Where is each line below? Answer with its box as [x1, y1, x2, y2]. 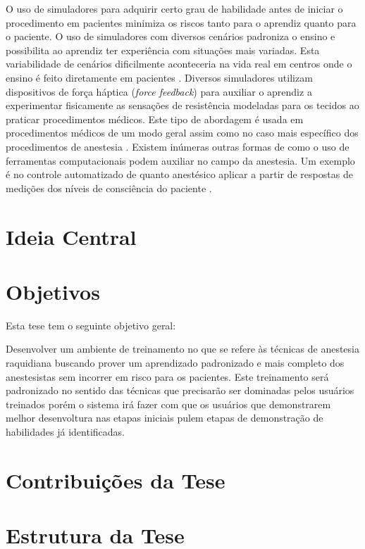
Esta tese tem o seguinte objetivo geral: [6, 317, 176, 332]
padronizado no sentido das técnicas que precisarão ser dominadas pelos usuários [6, 383, 354, 398]
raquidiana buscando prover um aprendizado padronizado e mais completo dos [6, 355, 345, 370]
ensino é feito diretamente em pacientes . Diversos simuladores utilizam [6, 70, 313, 84]
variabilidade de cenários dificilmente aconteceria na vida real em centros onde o [6, 56, 352, 71]
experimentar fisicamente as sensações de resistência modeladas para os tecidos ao [6, 98, 359, 113]
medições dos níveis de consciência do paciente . [6, 180, 212, 195]
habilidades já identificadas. [6, 424, 125, 438]
